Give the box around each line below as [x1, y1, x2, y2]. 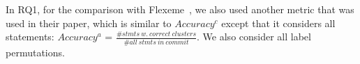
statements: [6, 29, 54, 44]
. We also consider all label [197, 29, 311, 44]
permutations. [6, 45, 65, 59]
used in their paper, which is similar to [6, 15, 172, 30]
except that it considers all [221, 15, 336, 30]
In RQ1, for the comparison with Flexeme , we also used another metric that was [6, 2, 354, 16]
